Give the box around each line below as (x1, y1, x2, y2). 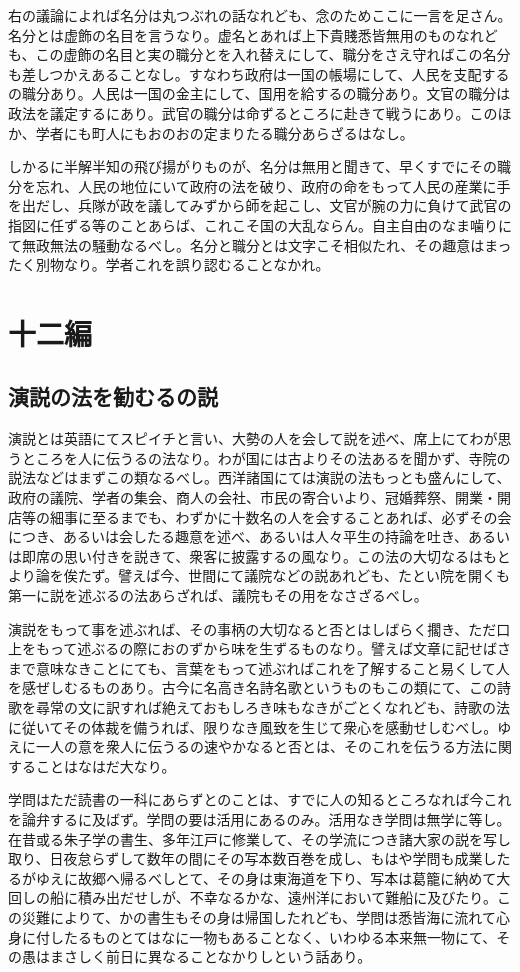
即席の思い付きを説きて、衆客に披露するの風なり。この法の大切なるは (21, 545, 484, 566)
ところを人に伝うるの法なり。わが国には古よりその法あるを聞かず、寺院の (21, 447, 511, 468)
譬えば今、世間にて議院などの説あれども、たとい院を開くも (118, 565, 510, 586)
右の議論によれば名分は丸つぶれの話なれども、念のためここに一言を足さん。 (8, 5, 512, 25)
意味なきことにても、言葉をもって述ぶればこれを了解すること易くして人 (35, 657, 510, 678)
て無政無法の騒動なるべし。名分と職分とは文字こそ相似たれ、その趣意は (8, 234, 485, 255)
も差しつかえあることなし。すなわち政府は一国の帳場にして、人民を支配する (8, 63, 510, 84)
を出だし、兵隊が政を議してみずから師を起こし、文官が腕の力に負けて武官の (8, 195, 512, 216)
